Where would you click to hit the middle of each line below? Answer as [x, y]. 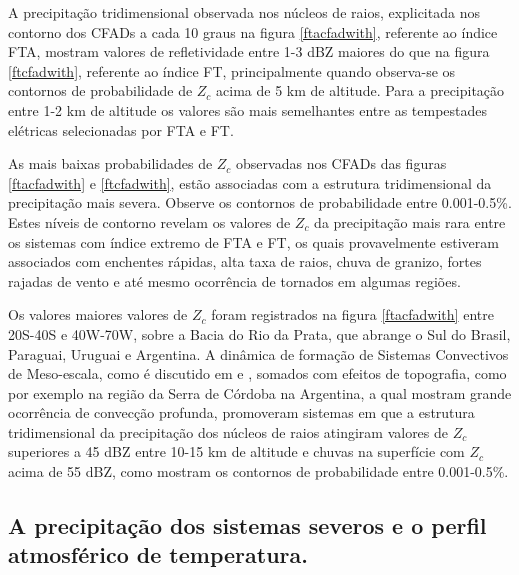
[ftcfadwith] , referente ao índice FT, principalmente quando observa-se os [232, 70]
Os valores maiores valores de [98, 314]
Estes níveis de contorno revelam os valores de [149, 221]
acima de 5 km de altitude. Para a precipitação [360, 90]
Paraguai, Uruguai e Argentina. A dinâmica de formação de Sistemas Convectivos [258, 353]
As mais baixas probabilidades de [110, 163]
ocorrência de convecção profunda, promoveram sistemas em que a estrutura [241, 412]
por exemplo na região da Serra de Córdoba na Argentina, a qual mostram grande [260, 392]
